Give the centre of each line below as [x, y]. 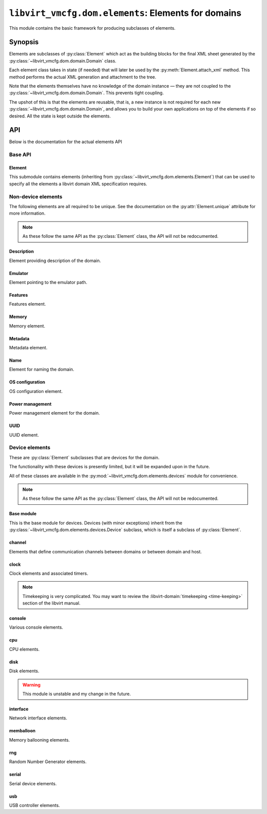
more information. [27, 214]
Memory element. [27, 326]
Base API [20, 155]
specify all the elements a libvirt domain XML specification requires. [78, 184]
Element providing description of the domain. [55, 261]
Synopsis [24, 42]
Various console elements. [36, 627]
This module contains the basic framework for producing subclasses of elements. [92, 28]
